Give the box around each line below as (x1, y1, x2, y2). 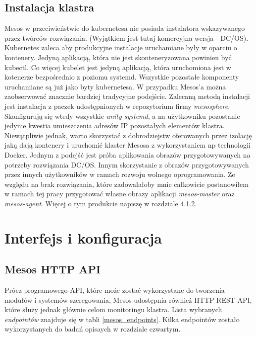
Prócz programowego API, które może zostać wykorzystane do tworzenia (4, 285, 225, 295)
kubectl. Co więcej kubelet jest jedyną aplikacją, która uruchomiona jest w (4, 62, 231, 72)
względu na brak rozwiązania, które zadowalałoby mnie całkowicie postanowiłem (4, 178, 249, 189)
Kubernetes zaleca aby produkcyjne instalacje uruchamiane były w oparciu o (4, 42, 237, 53)
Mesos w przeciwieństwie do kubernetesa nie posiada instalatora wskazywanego (4, 23, 245, 33)
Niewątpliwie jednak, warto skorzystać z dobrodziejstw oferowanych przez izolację (4, 130, 252, 140)
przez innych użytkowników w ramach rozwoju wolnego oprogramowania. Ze (4, 169, 235, 179)
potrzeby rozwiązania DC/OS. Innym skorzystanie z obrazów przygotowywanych (4, 159, 249, 169)
